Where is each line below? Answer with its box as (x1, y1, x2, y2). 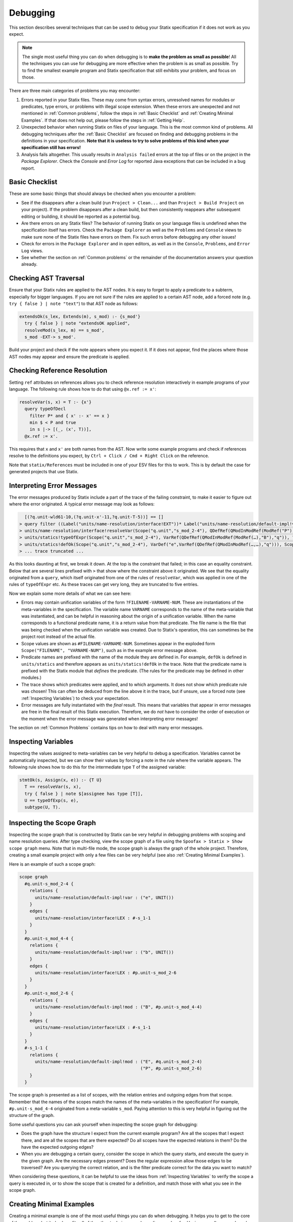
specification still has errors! (21, 145, 81, 151)
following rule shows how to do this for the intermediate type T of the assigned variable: (9, 764, 186, 770)
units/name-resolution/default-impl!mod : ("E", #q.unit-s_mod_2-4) (35, 1059, 203, 1065)
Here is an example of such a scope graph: (9, 861, 96, 867)
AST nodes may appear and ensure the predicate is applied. (9, 353, 130, 359)
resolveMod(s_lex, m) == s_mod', (24, 327, 105, 333)
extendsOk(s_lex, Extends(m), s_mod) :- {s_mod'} (19, 314, 141, 320)
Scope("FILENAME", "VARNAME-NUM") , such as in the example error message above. (21, 647, 198, 653)
